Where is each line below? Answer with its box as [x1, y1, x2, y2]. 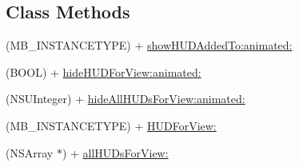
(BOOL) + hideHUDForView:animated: [6, 63, 201, 80]
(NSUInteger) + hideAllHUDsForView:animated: [6, 90, 245, 107]
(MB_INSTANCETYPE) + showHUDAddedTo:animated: [6, 37, 293, 54]
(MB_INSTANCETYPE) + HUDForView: [6, 117, 217, 133]
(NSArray [6, 144, 54, 161]
